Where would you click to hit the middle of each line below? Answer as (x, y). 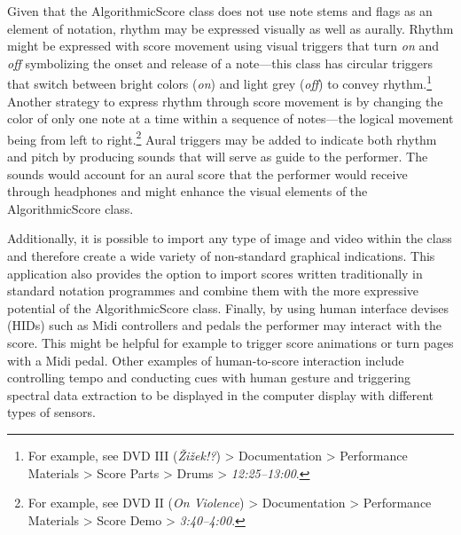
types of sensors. (51, 412)
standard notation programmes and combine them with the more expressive (213, 291)
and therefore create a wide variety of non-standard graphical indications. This (221, 256)
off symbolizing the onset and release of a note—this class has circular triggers (220, 63)
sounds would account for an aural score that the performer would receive (207, 173)
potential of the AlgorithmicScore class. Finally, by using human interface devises (228, 307)
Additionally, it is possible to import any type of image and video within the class (230, 238)
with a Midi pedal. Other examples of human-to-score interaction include (206, 360)
